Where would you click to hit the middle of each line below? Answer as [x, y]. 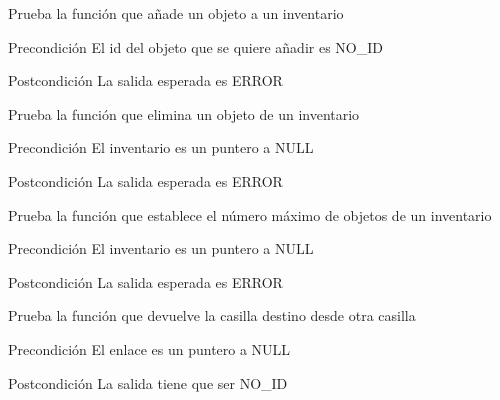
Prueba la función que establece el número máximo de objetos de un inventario [250, 214]
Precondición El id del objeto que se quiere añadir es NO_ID [195, 46]
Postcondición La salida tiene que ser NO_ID [148, 382]
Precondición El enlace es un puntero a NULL [149, 348]
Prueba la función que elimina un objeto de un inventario [184, 113]
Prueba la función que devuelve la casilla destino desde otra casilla [212, 315]
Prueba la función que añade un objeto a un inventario [176, 13]
